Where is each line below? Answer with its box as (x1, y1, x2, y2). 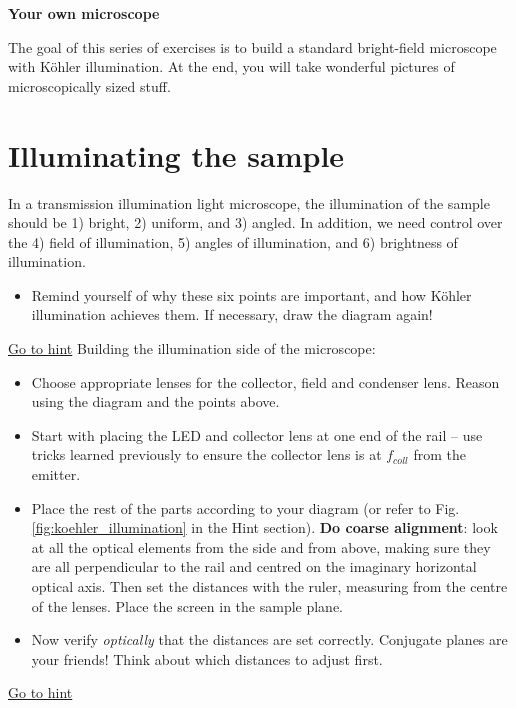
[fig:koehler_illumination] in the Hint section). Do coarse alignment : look (31, 517, 498, 538)
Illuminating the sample (8, 134, 345, 175)
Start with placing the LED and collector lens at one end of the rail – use (31, 424, 483, 445)
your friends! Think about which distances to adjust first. (31, 648, 383, 669)
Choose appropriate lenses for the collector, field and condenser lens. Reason (31, 371, 500, 392)
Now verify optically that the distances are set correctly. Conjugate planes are (31, 629, 508, 650)
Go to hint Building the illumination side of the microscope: (8, 338, 376, 359)
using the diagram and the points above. (31, 391, 280, 412)
